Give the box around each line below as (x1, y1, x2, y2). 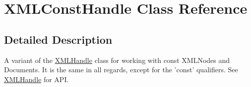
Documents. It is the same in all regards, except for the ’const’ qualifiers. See (4, 64, 238, 75)
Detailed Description (4, 31, 113, 47)
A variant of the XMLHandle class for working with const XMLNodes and (4, 55, 230, 65)
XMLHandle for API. (4, 74, 69, 84)
